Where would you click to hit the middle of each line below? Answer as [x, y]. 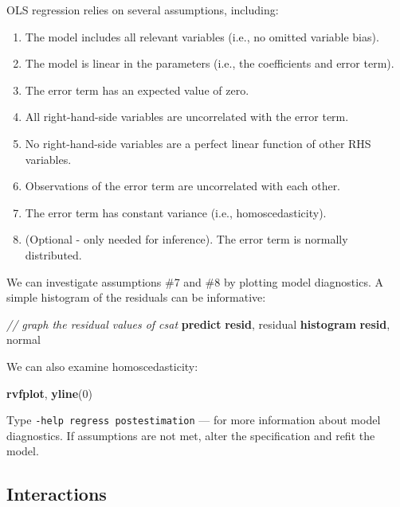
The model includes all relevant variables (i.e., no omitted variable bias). [202, 36]
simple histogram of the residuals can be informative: [136, 297]
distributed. [53, 254]
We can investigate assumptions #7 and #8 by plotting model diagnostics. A [195, 281]
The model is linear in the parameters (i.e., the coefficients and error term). [210, 63]
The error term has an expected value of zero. [137, 90]
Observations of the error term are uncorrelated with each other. [183, 186]
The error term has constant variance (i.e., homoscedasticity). [176, 212]
